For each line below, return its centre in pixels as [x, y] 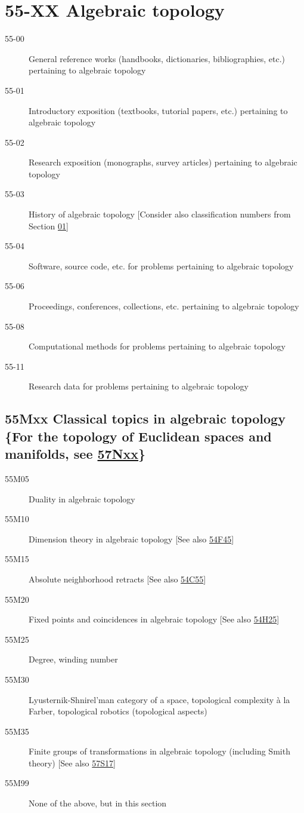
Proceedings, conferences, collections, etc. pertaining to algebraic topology [164, 306]
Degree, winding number [73, 659]
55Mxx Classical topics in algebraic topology [145, 418]
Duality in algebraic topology [82, 498]
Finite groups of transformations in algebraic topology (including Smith [159, 751]
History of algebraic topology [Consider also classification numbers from [160, 214]
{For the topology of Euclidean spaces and [138, 436]
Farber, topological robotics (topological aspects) [118, 711]
